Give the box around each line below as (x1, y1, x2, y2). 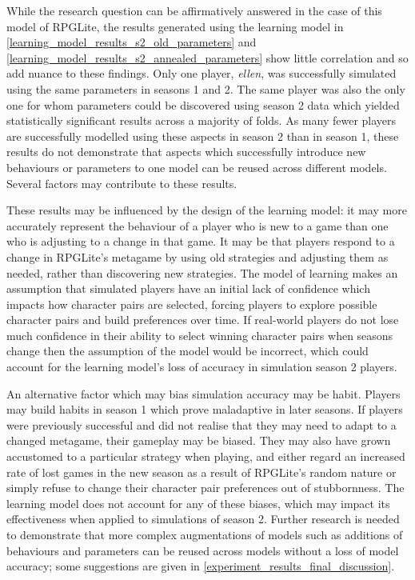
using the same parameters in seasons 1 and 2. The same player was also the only (6, 80, 405, 97)
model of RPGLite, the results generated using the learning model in (6, 18, 344, 34)
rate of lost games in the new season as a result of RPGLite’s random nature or (6, 463, 397, 480)
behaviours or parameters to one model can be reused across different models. (6, 158, 387, 175)
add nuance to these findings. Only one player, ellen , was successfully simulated (6, 65, 397, 82)
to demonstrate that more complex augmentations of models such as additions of (6, 526, 403, 542)
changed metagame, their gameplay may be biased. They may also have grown (6, 432, 391, 449)
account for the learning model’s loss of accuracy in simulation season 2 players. (6, 358, 397, 375)
